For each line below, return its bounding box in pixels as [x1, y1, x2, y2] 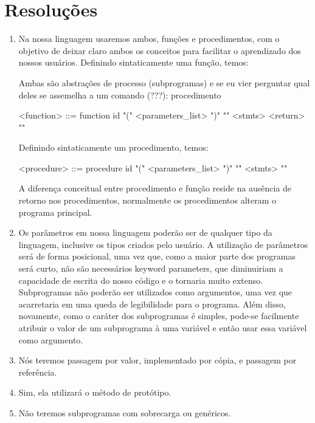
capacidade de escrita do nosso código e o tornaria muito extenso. [18, 273, 263, 286]
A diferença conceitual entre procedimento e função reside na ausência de [18, 182, 292, 194]
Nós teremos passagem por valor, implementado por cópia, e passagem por [18, 354, 297, 366]
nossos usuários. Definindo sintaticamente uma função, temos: [18, 56, 249, 69]
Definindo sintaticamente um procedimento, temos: [18, 141, 209, 154]
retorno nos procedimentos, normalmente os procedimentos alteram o [18, 194, 277, 207]
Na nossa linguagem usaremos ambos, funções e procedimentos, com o [18, 32, 280, 45]
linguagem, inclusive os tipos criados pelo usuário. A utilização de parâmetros [18, 238, 308, 250]
